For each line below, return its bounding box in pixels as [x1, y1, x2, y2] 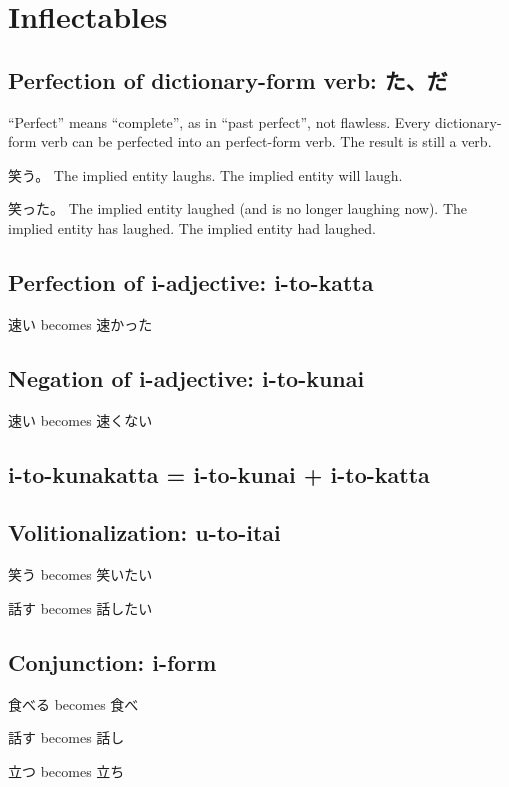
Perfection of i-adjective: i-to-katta [8, 266, 374, 297]
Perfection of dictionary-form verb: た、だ [8, 64, 448, 95]
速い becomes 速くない [8, 409, 153, 430]
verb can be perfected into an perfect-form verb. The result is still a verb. [41, 131, 492, 152]
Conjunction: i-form [8, 646, 217, 677]
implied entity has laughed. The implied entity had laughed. [8, 217, 377, 238]
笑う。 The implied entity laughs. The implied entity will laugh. [8, 164, 403, 185]
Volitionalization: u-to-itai [8, 517, 281, 548]
